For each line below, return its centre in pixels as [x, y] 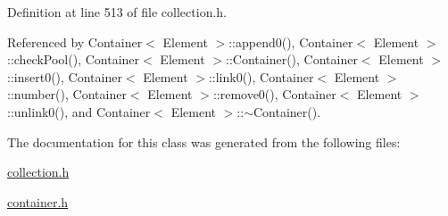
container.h [38, 201]
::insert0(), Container [65, 76]
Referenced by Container [75, 42]
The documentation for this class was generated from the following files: [204, 141]
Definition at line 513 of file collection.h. [117, 12]
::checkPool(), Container [74, 59]
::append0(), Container [291, 42]
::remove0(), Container [274, 94]
